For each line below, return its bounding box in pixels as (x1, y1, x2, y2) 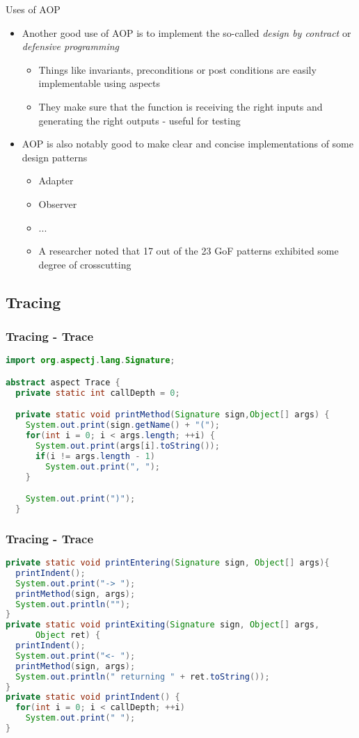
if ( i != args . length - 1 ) (35, 451, 155, 461)
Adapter (38, 173, 74, 188)
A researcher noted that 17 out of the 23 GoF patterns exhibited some (38, 243, 339, 258)
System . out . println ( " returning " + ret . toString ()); (15, 671, 270, 682)
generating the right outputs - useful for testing (38, 113, 241, 127)
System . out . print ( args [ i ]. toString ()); (35, 440, 220, 451)
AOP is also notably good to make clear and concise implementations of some (22, 136, 353, 151)
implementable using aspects (38, 76, 161, 90)
